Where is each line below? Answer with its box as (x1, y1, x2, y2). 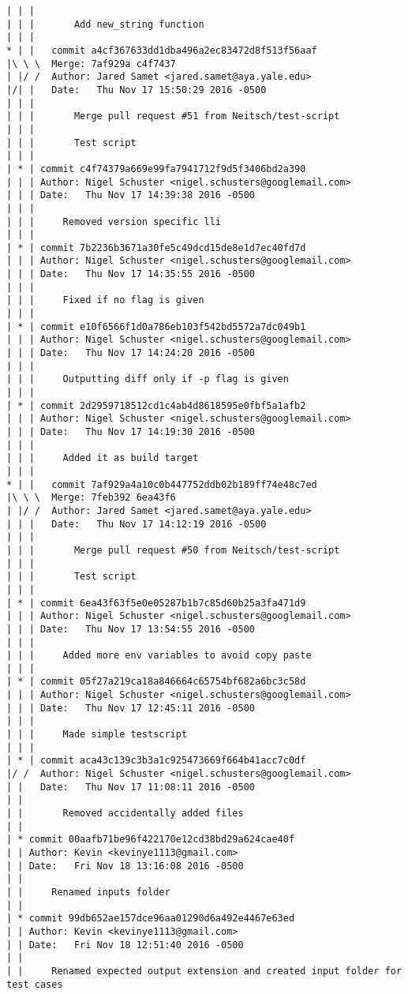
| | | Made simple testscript (6, 729, 188, 741)
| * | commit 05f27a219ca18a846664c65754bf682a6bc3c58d (6, 676, 306, 688)
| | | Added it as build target (6, 452, 199, 464)
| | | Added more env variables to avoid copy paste (6, 650, 312, 662)
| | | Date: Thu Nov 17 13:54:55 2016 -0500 (6, 623, 255, 635)
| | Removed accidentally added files (6, 808, 244, 820)
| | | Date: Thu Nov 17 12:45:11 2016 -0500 (6, 702, 255, 714)
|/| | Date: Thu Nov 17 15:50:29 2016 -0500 (6, 84, 267, 96)
